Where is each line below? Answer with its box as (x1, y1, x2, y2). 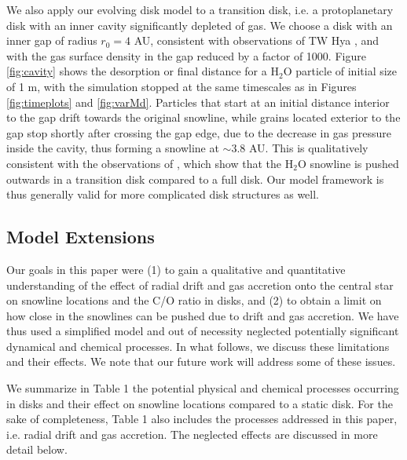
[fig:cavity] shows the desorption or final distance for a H (6, 63, 279, 79)
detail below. (6, 441, 68, 458)
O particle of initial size (283, 63, 398, 79)
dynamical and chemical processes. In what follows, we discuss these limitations (6, 338, 390, 354)
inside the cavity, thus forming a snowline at (6, 140, 219, 156)
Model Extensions (6, 225, 155, 249)
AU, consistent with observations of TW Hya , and (134, 32, 379, 49)
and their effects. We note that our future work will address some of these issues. (6, 353, 396, 370)
